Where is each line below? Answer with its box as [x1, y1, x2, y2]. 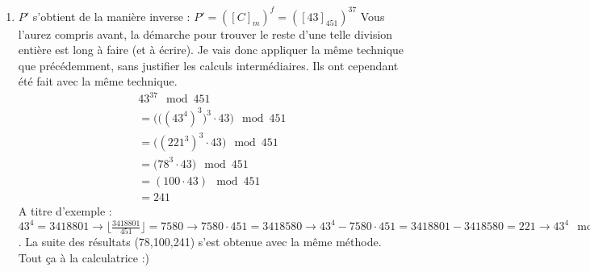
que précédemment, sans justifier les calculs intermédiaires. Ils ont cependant [18, 56, 399, 73]
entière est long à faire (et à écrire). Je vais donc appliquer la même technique [18, 41, 404, 58]
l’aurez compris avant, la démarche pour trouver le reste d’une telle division [18, 25, 393, 42]
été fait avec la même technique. [18, 73, 178, 90]
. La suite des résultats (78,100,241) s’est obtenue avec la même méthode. [18, 233, 382, 250]
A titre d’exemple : [18, 203, 112, 220]
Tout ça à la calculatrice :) [18, 249, 149, 266]
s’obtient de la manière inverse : [32, 7, 190, 24]
